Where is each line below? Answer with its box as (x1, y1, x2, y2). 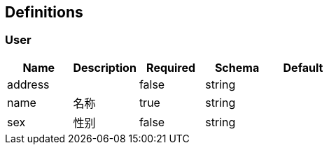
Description (73, 60, 136, 75)
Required (146, 60, 196, 75)
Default (283, 60, 323, 75)
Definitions (5, 3, 83, 21)
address (7, 77, 50, 91)
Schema (214, 60, 260, 75)
